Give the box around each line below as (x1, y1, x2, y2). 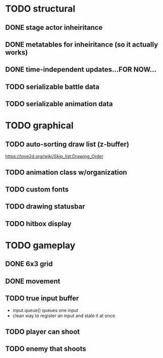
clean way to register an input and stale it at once (12, 313, 115, 319)
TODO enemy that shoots (5, 344, 86, 353)
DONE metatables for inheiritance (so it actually (5, 40, 158, 48)
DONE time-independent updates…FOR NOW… (5, 65, 157, 74)
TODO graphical (5, 120, 74, 131)
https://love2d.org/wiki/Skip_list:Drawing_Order (5, 154, 103, 160)
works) (5, 48, 28, 57)
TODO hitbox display (5, 219, 72, 228)
